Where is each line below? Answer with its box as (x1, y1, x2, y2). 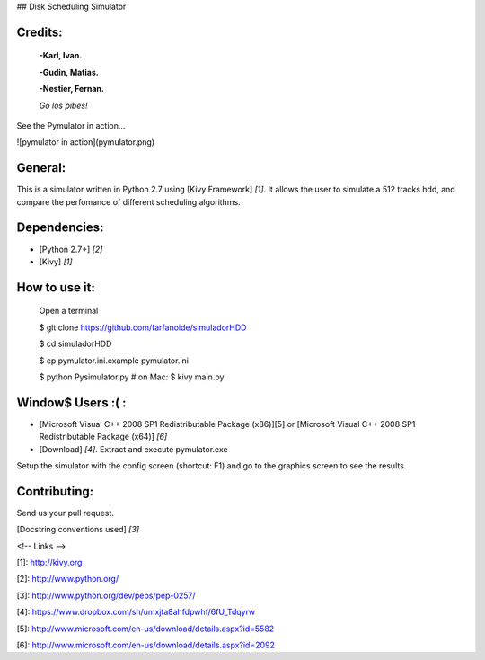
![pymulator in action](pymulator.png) (16, 137, 155, 147)
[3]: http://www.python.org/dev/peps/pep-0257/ (16, 590, 197, 601)
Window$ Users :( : (16, 395, 127, 410)
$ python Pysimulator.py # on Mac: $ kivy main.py (39, 371, 225, 382)
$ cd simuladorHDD (39, 338, 112, 350)
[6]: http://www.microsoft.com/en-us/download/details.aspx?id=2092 (16, 639, 276, 651)
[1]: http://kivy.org (16, 557, 83, 568)
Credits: (16, 24, 63, 40)
